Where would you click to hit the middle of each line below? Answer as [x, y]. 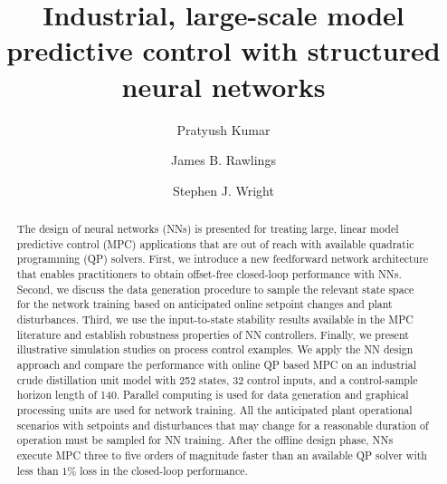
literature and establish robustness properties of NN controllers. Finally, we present [213, 334]
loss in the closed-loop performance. [164, 470]
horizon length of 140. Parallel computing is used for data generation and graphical [213, 395]
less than [38, 470]
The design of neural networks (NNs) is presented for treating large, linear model [208, 229]
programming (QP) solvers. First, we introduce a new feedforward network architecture [223, 259]
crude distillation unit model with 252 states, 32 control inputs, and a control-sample [217, 379]
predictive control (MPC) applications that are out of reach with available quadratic [215, 243]
